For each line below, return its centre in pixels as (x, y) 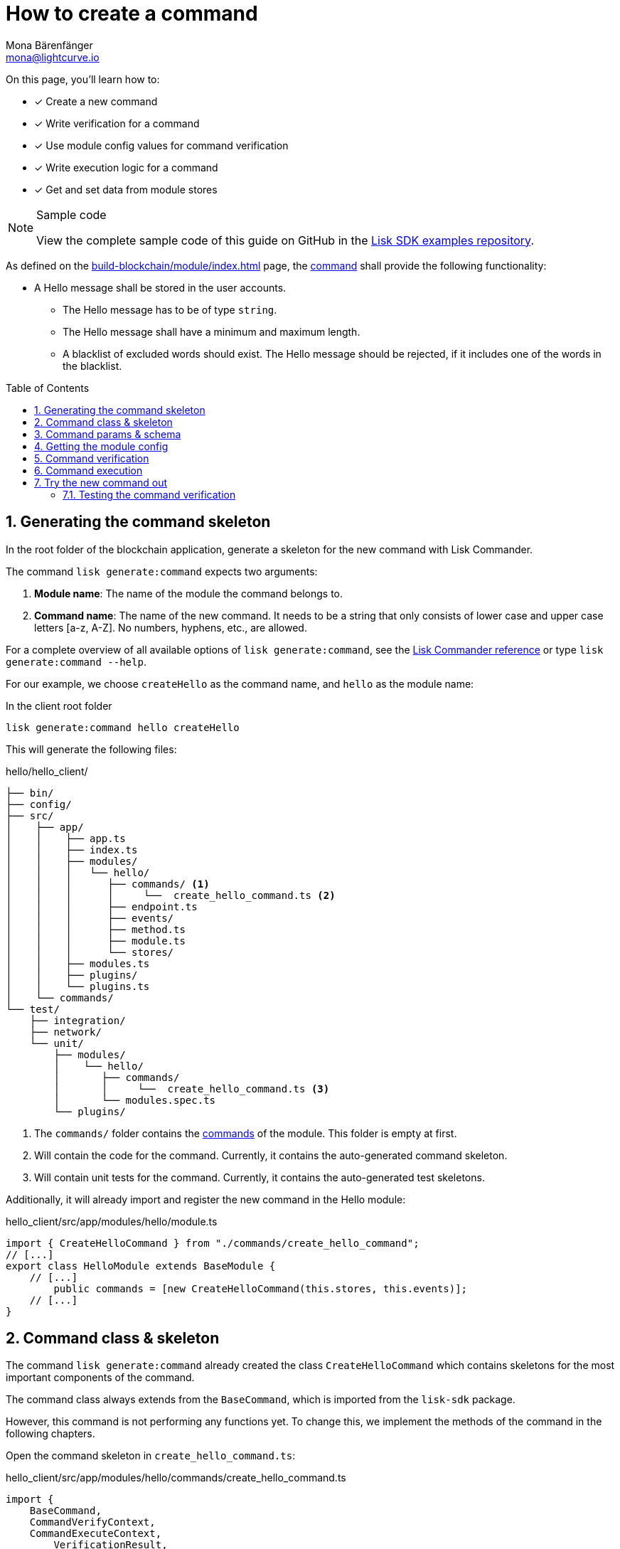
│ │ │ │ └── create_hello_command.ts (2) (171, 895)
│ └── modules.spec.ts (135, 1100)
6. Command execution (89, 470)
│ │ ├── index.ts (72, 850)
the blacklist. (92, 366)
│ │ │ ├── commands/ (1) (108, 884)
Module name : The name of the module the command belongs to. (189, 593)
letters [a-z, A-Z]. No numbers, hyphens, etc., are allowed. (171, 627)
